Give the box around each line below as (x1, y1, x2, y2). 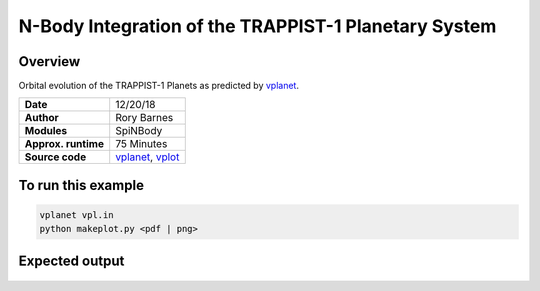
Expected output (18, 252, 125, 269)
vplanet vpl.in (39, 210, 114, 221)
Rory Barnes (115, 111, 174, 125)
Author (24, 111, 59, 125)
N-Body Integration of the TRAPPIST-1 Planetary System (18, 15, 497, 37)
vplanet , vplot (115, 150, 180, 164)
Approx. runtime (24, 137, 105, 151)
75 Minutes (115, 137, 168, 151)
